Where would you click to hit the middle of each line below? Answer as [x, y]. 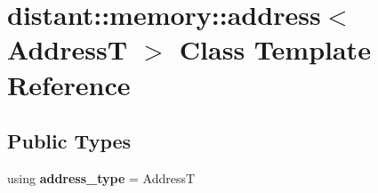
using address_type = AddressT [101, 177]
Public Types [69, 141]
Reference [69, 84]
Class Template [275, 49]
